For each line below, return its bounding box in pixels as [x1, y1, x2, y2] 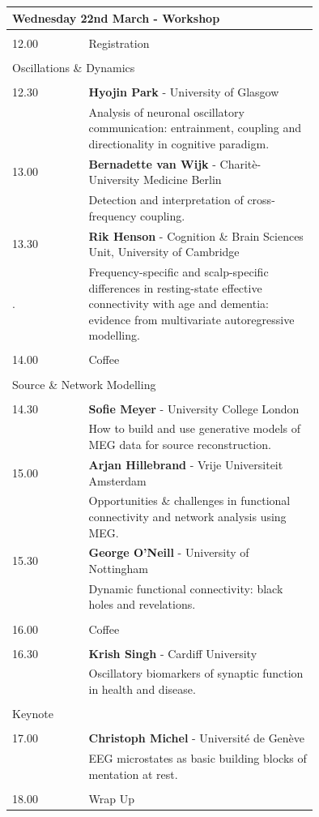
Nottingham [88, 559, 149, 576]
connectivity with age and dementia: [88, 295, 269, 312]
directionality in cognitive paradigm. [88, 135, 270, 152]
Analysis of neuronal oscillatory [88, 103, 245, 120]
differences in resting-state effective [88, 279, 262, 296]
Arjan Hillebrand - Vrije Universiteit [88, 456, 283, 473]
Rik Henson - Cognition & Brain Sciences [88, 227, 304, 244]
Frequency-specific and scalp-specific [88, 263, 269, 280]
